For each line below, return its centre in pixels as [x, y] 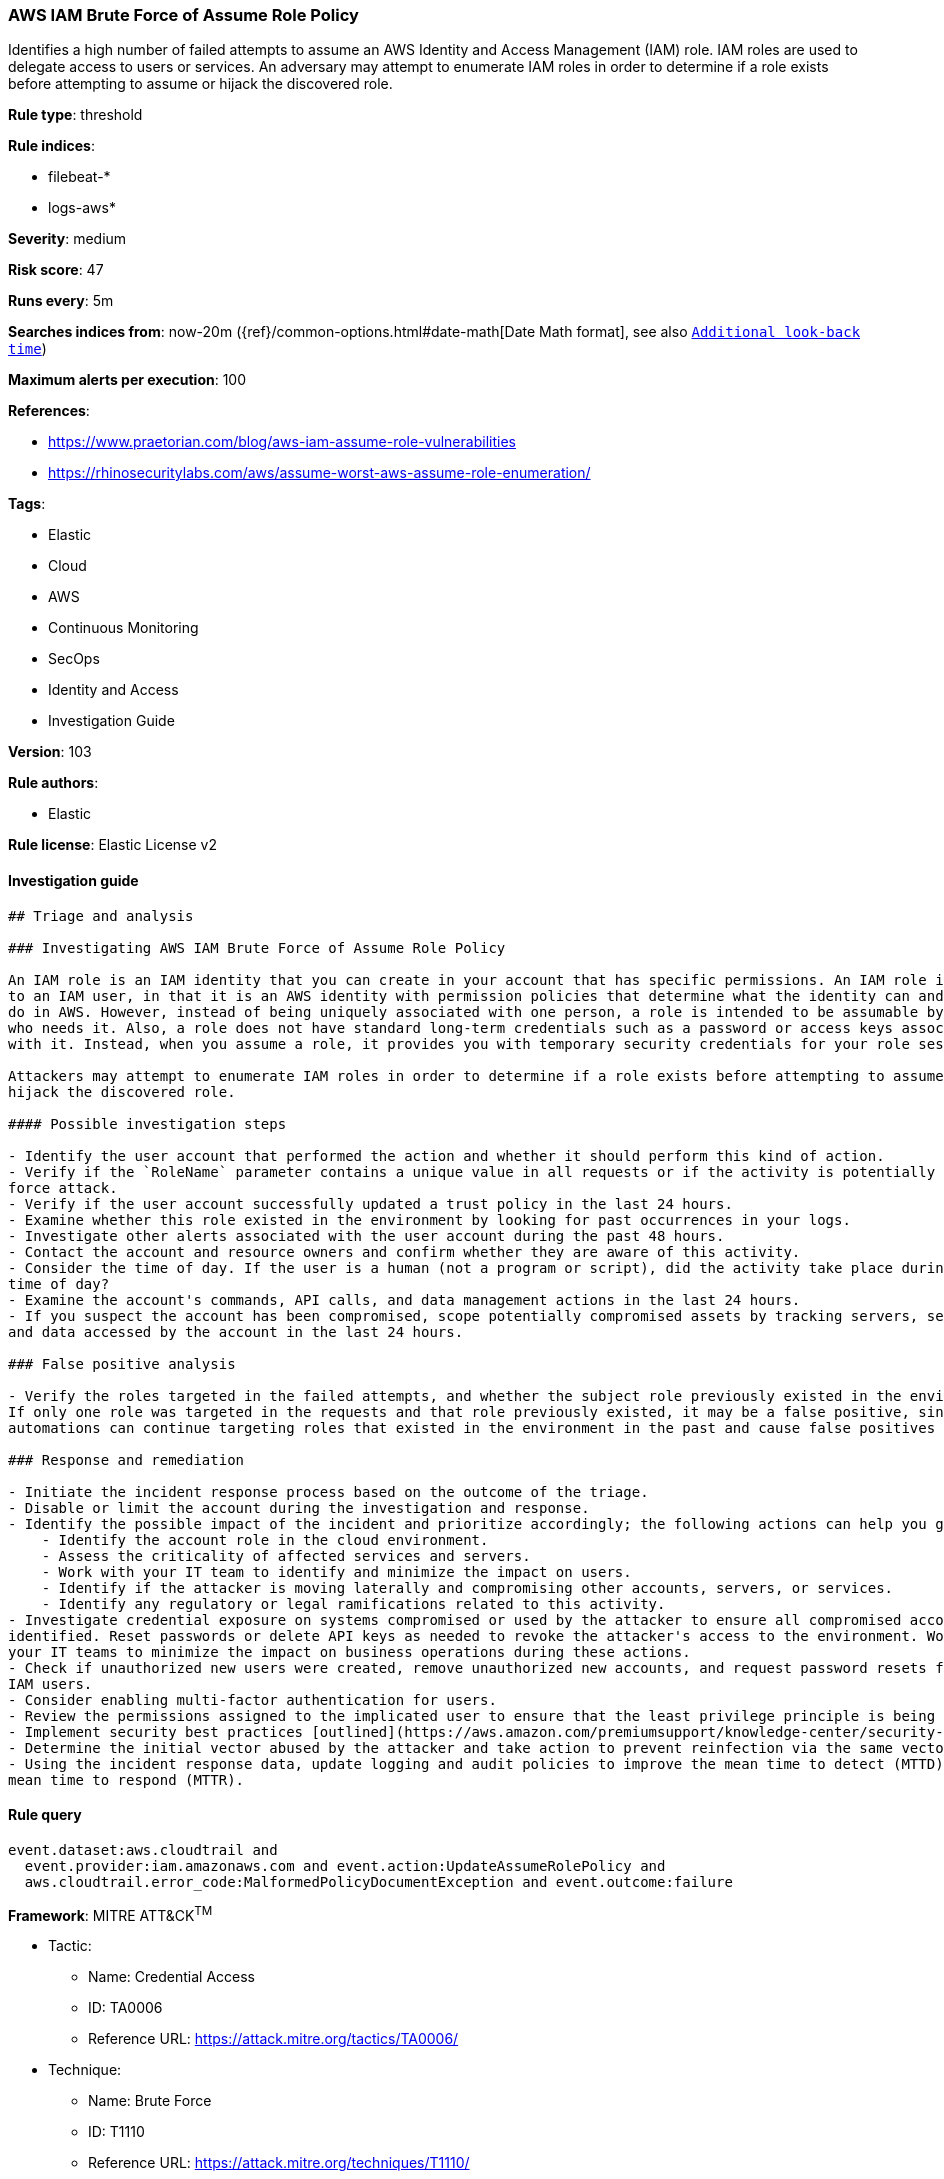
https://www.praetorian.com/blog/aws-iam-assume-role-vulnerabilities [282, 442]
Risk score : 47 [56, 270]
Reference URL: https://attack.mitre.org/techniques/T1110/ [279, 2163]
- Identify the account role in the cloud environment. [265, 1539]
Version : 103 [50, 752]
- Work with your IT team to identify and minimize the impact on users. [336, 1571]
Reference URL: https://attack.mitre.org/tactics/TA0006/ [273, 2039]
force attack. [63, 1187]
